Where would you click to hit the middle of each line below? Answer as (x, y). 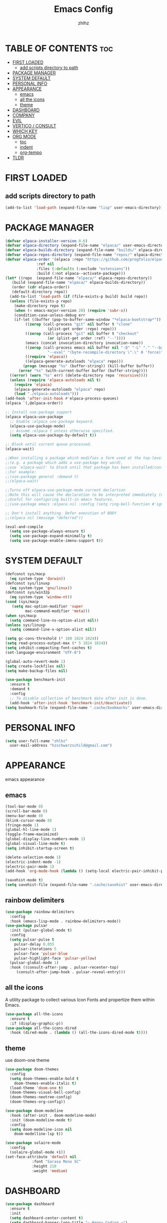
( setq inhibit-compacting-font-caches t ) (49, 648)
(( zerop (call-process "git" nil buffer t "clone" (79, 324)
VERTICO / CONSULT (34, 126)
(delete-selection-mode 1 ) (33, 857)
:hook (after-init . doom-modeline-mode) (53, 1115)
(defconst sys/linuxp (28, 583)
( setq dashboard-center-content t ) (46, 1218)
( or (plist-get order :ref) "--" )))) (86, 338)
